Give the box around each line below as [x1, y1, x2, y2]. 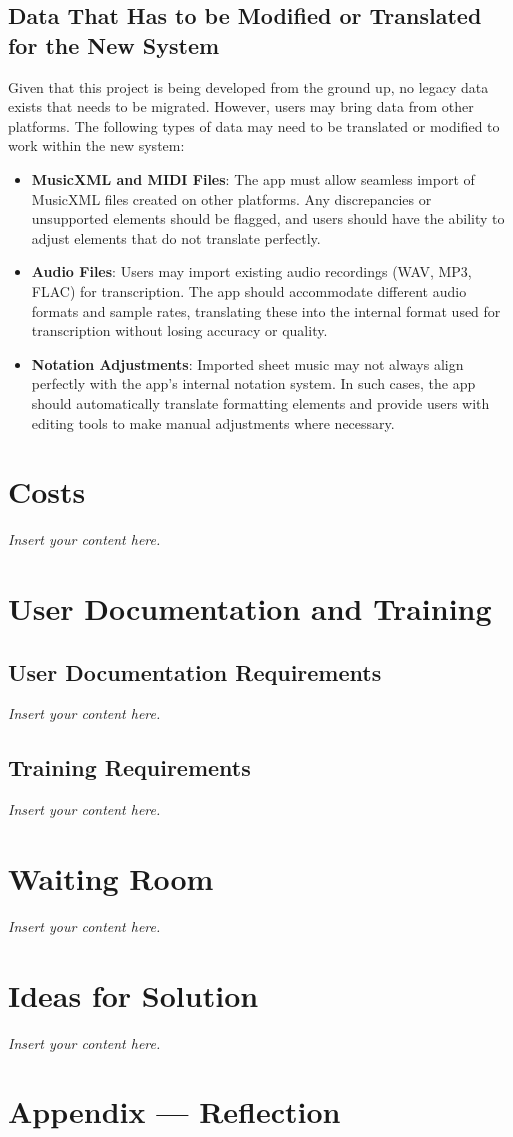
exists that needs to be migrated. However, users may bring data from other [8, 96, 474, 117]
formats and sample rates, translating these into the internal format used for [31, 300, 501, 321]
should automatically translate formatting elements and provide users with [31, 392, 490, 413]
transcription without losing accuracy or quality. [31, 320, 328, 341]
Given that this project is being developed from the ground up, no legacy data [8, 76, 489, 97]
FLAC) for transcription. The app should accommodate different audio [31, 280, 467, 301]
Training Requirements [8, 752, 251, 783]
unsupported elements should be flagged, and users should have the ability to [31, 208, 505, 229]
